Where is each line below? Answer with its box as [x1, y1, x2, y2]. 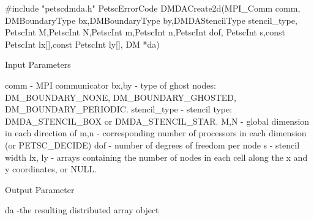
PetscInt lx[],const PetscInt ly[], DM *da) [5, 37, 160, 50]
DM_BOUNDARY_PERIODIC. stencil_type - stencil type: [5, 103, 233, 116]
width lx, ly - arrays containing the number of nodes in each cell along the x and [5, 150, 308, 163]
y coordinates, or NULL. [5, 163, 97, 175]
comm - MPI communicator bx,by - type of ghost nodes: [5, 78, 216, 91]
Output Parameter [5, 183, 75, 196]
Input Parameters [5, 58, 71, 71]
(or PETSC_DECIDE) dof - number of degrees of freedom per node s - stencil [5, 138, 300, 151]
